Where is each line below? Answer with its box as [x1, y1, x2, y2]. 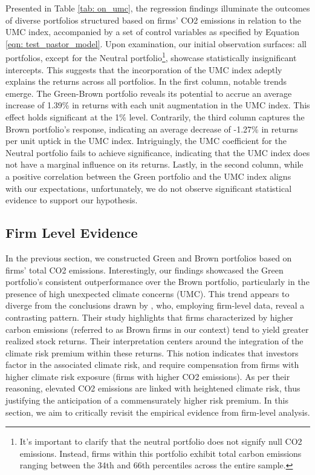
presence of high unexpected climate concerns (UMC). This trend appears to [5, 287, 290, 300]
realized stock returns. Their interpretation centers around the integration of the [5, 335, 304, 347]
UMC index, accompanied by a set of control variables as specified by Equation [5, 25, 299, 38]
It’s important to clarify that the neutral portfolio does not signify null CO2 [19, 435, 302, 448]
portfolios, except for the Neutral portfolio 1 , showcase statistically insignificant [5, 50, 297, 64]
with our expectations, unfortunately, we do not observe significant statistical [5, 182, 292, 194]
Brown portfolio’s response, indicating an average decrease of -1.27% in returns [5, 122, 298, 135]
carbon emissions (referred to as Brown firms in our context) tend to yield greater [5, 323, 309, 335]
